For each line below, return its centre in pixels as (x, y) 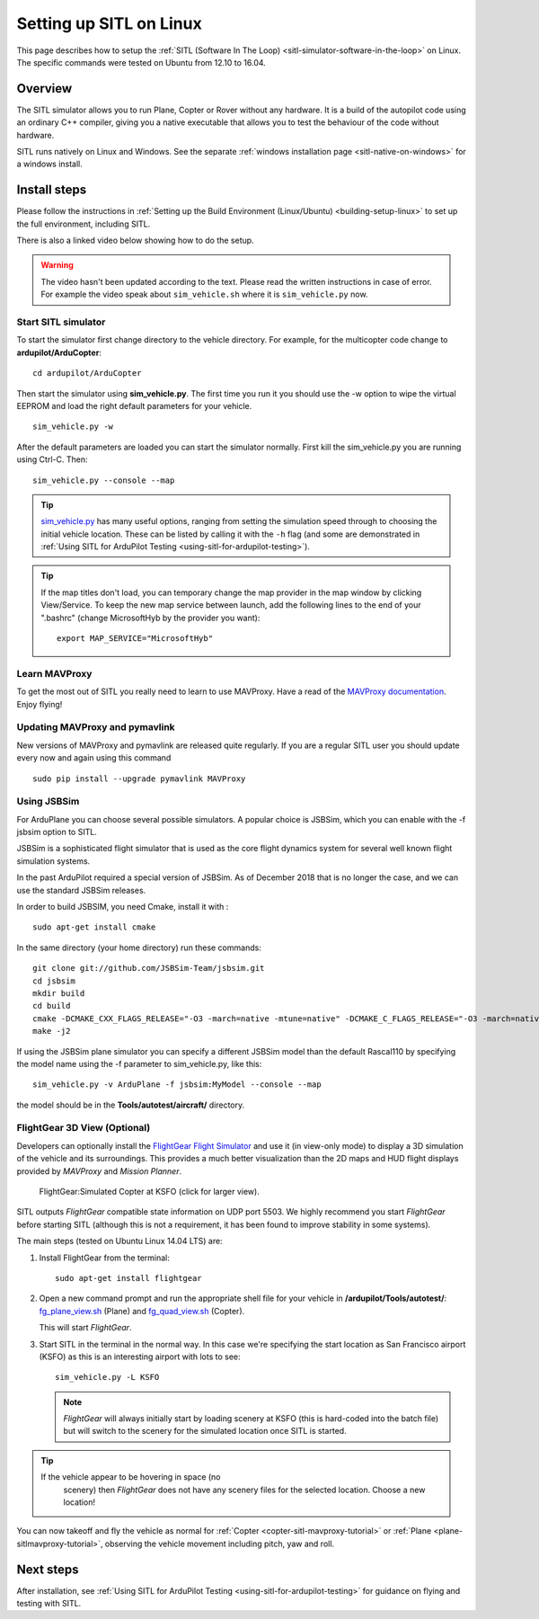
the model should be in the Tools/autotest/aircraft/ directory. (131, 1105)
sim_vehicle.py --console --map (104, 480)
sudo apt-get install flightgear (128, 1278)
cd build (52, 1006)
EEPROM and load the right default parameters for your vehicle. (134, 405)
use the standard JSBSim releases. (81, 890)
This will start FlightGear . (85, 1328)
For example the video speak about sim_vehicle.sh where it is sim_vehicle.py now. (204, 294)
